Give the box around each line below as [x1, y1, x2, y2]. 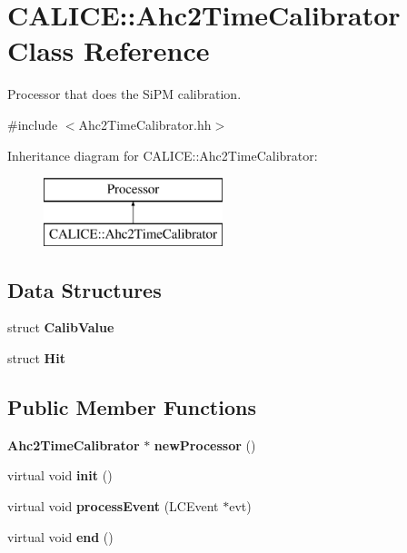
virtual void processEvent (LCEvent [7, 497, 219, 516]
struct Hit [7, 349, 65, 368]
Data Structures [7, 275, 162, 303]
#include [7, 114, 58, 133]
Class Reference [7, 32, 210, 69]
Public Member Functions [7, 393, 256, 421]
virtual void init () [7, 466, 113, 485]
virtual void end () [7, 527, 114, 546]
